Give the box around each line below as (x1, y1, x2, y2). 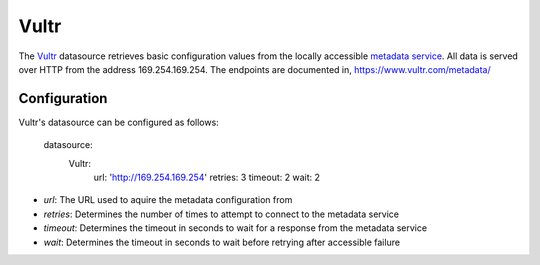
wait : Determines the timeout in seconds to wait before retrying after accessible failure (43, 236, 400, 248)
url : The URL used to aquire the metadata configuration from (43, 194, 293, 206)
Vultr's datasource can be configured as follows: (18, 116, 219, 128)
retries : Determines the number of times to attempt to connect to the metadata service (43, 208, 400, 220)
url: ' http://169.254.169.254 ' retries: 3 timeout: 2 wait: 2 (93, 171, 320, 184)
